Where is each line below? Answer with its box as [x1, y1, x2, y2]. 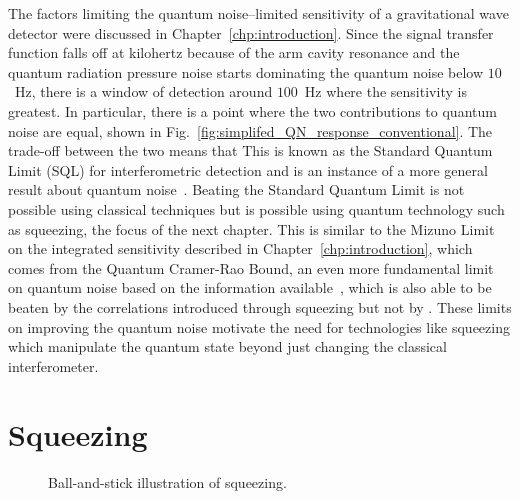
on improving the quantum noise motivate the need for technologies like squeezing [8, 316, 510, 337]
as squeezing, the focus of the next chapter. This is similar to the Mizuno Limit [8, 218, 495, 239]
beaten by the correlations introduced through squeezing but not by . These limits [8, 296, 512, 317]
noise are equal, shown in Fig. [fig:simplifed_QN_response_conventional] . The [8, 120, 493, 141]
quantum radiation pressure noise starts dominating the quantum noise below [8, 61, 484, 82]
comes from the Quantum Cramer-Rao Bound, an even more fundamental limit [8, 257, 494, 278]
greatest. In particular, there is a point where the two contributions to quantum [8, 100, 497, 121]
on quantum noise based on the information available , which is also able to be [8, 277, 492, 298]
